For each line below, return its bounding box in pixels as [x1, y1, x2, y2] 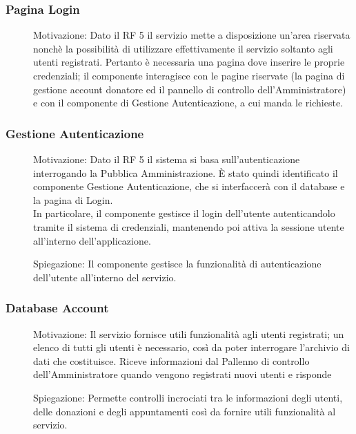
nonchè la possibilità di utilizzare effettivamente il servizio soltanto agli [33, 41, 333, 55]
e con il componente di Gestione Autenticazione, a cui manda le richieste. [33, 95, 344, 110]
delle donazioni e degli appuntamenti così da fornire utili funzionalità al [33, 404, 336, 418]
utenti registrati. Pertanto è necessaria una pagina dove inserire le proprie [33, 55, 345, 69]
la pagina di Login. [33, 192, 113, 207]
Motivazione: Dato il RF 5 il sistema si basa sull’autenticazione [33, 152, 300, 166]
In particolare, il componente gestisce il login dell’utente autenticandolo [33, 206, 335, 220]
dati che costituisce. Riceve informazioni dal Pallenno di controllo [33, 353, 310, 368]
